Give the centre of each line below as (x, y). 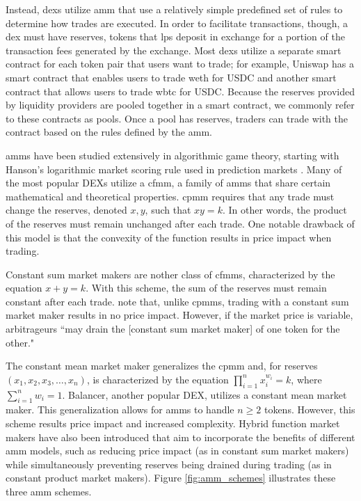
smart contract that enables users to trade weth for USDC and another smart (171, 77)
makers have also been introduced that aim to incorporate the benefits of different (180, 437)
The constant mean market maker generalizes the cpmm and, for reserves (162, 366)
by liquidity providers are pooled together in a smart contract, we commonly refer (180, 105)
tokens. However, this (310, 409)
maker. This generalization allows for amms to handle (120, 409)
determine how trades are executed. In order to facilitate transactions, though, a (177, 23)
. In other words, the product (284, 210)
